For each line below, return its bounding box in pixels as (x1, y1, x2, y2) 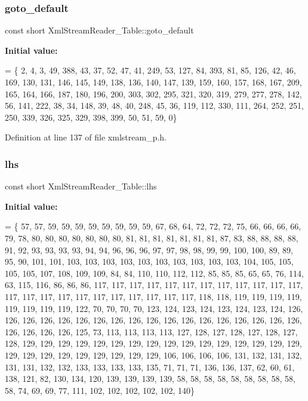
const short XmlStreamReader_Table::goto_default (5, 24, 194, 36)
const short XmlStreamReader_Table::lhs (5, 180, 157, 192)
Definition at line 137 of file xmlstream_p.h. (5, 131, 167, 143)
